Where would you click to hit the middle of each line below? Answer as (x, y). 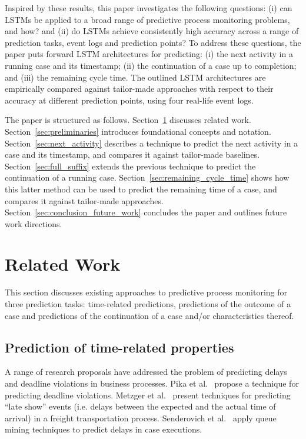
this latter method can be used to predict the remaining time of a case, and (141, 189)
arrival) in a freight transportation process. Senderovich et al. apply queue (141, 418)
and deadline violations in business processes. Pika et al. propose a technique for (152, 383)
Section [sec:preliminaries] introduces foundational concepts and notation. (138, 131)
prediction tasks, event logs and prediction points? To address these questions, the (153, 42)
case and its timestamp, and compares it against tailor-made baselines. (132, 154)
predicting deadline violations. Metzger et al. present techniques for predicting (148, 395)
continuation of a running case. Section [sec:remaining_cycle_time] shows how (147, 177)
